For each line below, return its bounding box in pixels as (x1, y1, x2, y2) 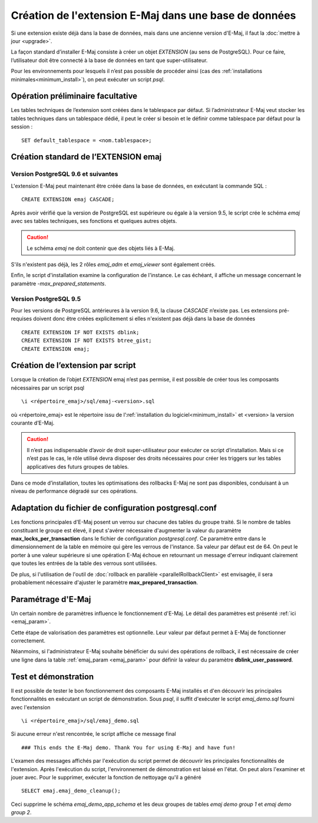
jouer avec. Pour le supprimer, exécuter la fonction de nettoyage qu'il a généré (11, 773, 201, 781)
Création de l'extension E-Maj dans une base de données (11, 9, 296, 22)
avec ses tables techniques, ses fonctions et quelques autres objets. (11, 217, 177, 224)
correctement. (11, 637, 45, 644)
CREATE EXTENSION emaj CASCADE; (21, 196, 115, 203)
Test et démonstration (11, 671, 94, 682)
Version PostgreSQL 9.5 (11, 295, 81, 303)
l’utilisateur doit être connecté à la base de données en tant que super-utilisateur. (11, 57, 208, 64)
